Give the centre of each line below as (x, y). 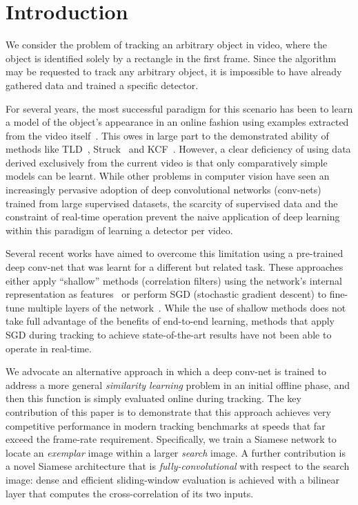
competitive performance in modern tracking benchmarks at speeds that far (166, 425)
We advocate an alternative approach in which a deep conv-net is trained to (166, 371)
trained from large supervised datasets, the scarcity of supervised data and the (172, 203)
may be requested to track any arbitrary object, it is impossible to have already (174, 72)
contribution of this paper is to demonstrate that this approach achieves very (168, 411)
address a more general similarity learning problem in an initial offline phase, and (178, 384)
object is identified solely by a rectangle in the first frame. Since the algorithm (171, 58)
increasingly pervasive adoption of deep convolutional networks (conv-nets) (163, 190)
